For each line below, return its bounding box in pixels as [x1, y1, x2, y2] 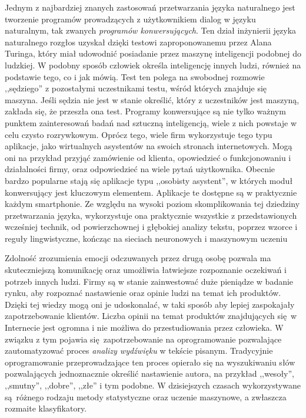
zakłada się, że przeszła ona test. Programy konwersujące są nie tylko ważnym [5, 105, 286, 117]
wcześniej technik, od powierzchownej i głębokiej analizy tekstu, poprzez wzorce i [5, 220, 298, 233]
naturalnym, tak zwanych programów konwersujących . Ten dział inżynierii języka [5, 24, 297, 37]
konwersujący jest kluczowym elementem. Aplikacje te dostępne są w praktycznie [5, 186, 297, 198]
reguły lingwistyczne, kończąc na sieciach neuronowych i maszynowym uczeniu [5, 232, 288, 244]
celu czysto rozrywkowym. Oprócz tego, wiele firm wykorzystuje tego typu [5, 128, 272, 140]
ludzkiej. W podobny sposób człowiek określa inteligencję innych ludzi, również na [5, 58, 301, 71]
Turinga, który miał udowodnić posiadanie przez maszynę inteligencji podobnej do [5, 47, 301, 60]
